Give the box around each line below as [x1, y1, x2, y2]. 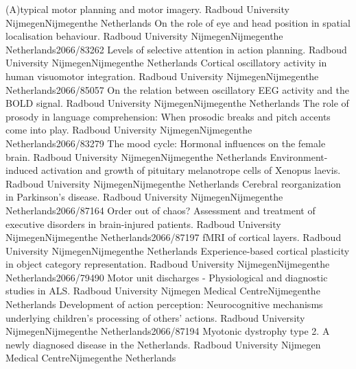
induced [5, 163, 38, 177]
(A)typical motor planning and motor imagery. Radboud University [5, 2, 289, 16]
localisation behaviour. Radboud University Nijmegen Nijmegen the [5, 29, 283, 43]
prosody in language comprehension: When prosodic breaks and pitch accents [5, 109, 331, 123]
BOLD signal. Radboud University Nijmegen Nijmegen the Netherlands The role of [5, 96, 349, 110]
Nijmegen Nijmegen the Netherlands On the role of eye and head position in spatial [5, 15, 351, 29]
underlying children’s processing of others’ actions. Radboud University [5, 310, 305, 325]
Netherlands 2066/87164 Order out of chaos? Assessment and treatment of [5, 203, 316, 217]
